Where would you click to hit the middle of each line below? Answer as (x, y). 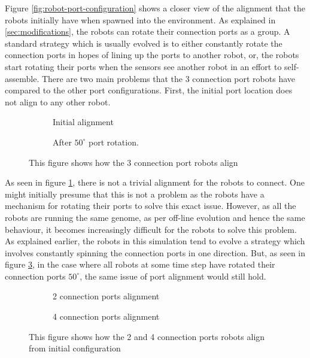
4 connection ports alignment (106, 316)
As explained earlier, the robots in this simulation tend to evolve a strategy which (155, 241)
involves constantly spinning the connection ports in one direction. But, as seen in (155, 252)
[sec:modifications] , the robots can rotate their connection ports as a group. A (148, 31)
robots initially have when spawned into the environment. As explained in (140, 19)
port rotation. (114, 142)
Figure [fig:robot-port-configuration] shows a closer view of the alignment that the (155, 8)
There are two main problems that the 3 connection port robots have (168, 78)
